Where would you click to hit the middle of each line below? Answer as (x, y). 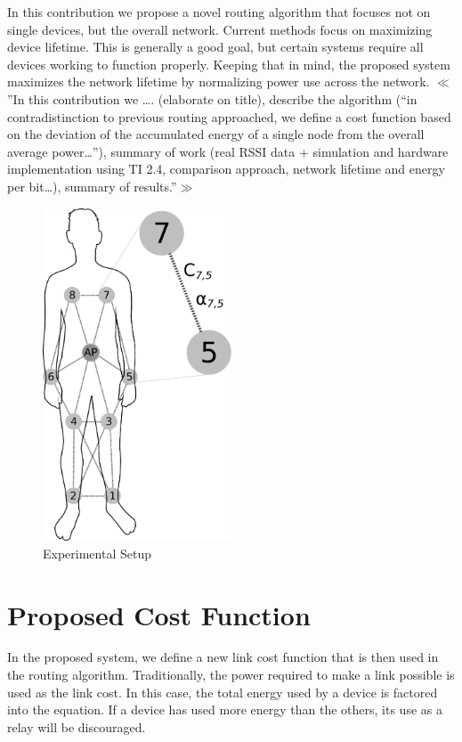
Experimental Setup (97, 553)
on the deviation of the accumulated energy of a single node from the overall (216, 134)
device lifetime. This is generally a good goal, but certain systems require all (215, 47)
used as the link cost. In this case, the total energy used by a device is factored (223, 692)
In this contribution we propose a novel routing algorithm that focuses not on (219, 12)
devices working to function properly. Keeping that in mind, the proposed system (229, 64)
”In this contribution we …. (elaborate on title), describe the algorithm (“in (212, 98)
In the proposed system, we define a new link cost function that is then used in (223, 657)
